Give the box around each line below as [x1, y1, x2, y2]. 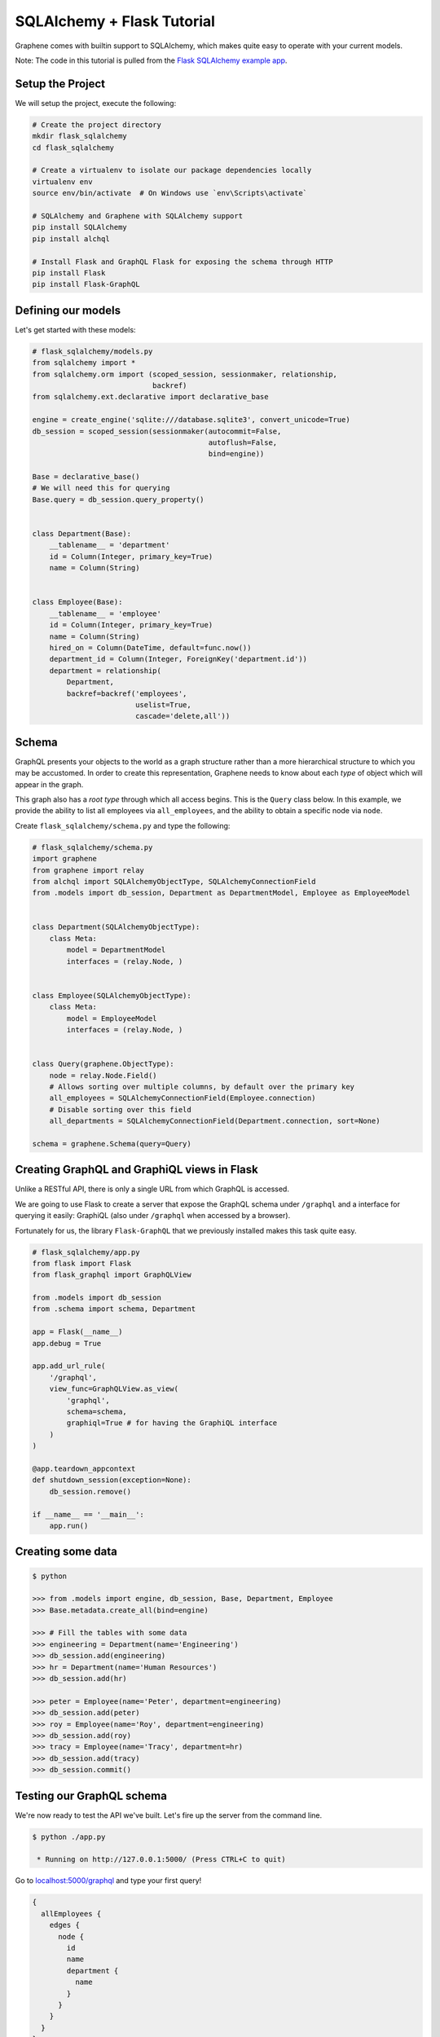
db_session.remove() [49, 1487, 132, 1496]
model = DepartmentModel [66, 945, 166, 955]
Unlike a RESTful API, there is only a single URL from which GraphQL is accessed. [15, 1184, 289, 1194]
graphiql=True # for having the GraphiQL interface [66, 1419, 278, 1428]
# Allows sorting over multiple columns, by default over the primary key [49, 1082, 354, 1091]
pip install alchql [32, 234, 110, 244]
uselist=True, [134, 700, 191, 709]
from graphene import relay [32, 865, 144, 875]
